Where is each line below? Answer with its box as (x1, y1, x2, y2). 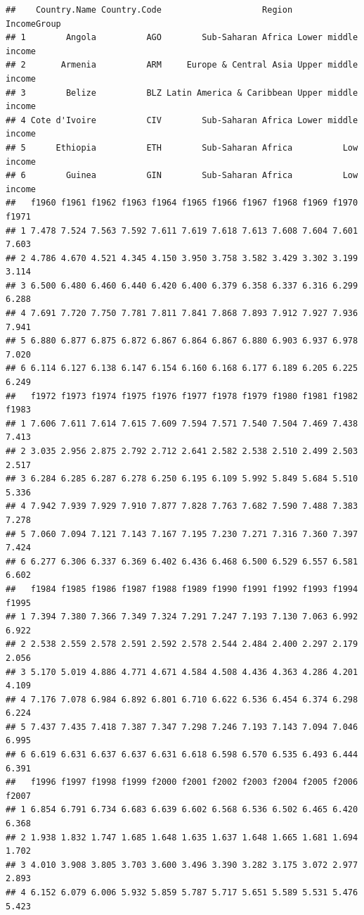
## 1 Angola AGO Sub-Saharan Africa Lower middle (6, 32, 358, 43)
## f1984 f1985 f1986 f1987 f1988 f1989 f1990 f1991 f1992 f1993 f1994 (6, 583, 358, 594)
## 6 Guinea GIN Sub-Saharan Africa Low (6, 170, 358, 181)
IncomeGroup (6, 18, 61, 29)
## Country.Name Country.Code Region (6, 5, 293, 15)
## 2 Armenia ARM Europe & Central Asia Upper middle (6, 60, 358, 70)
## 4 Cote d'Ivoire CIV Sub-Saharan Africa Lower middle (6, 115, 358, 125)
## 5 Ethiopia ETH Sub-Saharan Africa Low (6, 142, 358, 153)
